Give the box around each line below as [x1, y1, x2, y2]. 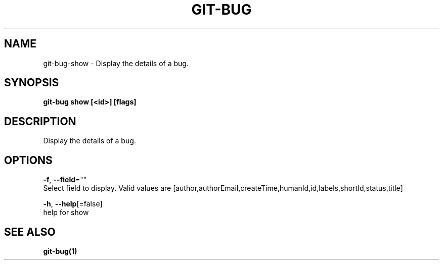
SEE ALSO [4, 225, 56, 238]
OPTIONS [4, 153, 53, 167]
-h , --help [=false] [43, 199, 103, 208]
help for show [43, 208, 89, 217]
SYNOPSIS [4, 76, 59, 89]
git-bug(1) [43, 246, 77, 255]
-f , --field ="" [43, 175, 87, 184]
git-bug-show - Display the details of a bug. [43, 59, 189, 68]
